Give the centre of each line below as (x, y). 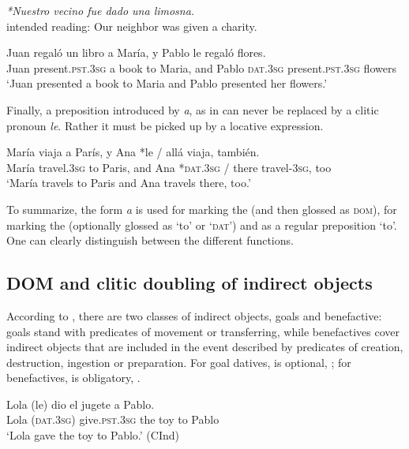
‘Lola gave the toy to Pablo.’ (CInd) (93, 435)
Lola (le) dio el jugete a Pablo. (81, 404)
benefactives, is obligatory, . (73, 378)
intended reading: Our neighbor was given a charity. (132, 26)
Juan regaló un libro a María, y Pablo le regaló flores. (136, 52)
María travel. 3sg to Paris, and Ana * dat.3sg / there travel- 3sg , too (169, 167)
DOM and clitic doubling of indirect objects (189, 283)
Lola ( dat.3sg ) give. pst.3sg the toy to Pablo (113, 419)
